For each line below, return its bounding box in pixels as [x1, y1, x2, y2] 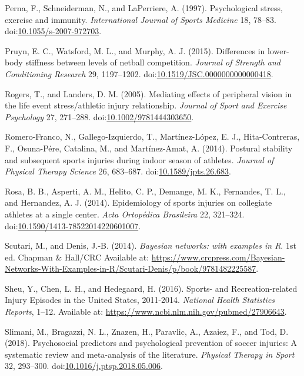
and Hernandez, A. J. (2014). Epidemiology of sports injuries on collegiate [5, 196, 272, 209]
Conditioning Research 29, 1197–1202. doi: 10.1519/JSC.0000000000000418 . [5, 67, 273, 80]
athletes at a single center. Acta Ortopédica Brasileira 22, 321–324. [5, 207, 245, 220]
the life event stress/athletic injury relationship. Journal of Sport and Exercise [5, 99, 287, 111]
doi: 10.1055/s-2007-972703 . [5, 25, 102, 37]
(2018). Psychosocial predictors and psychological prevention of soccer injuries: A [5, 337, 298, 349]
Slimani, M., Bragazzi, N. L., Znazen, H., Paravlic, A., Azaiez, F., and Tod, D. [5, 325, 289, 337]
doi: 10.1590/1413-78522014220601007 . [5, 219, 141, 232]
